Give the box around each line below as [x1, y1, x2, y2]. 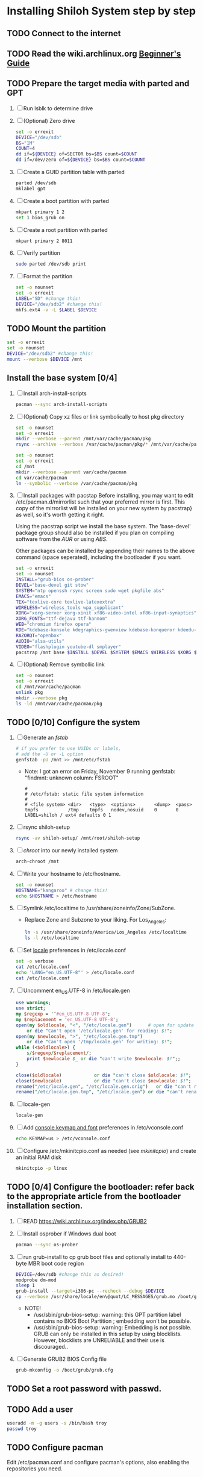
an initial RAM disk [15, 1154, 62, 1161]
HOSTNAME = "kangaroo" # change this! [15, 887, 108, 893]
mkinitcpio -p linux [15, 1166, 67, 1172]
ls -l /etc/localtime [24, 935, 79, 941]
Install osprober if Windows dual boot [23, 1230, 116, 1237]
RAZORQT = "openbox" [15, 632, 62, 639]
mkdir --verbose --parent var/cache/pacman [15, 469, 127, 475]
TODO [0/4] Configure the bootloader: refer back [7, 1182, 195, 1192]
